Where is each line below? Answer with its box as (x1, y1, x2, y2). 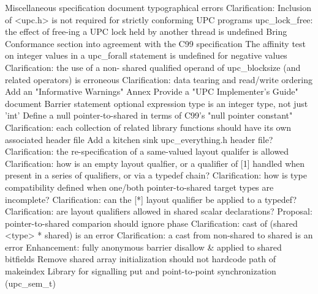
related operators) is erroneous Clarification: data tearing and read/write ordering (5, 73, 312, 86)
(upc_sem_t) (5, 276, 56, 289)
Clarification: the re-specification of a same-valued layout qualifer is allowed (5, 145, 289, 158)
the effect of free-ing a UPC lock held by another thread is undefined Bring (5, 25, 287, 38)
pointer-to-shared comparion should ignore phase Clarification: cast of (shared (5, 216, 298, 229)
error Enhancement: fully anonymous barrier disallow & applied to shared (5, 240, 282, 253)
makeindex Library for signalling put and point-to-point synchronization (5, 265, 276, 277)
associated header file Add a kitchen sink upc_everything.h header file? (5, 133, 273, 145)
